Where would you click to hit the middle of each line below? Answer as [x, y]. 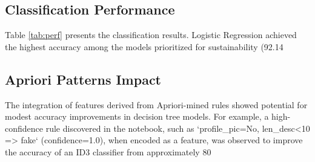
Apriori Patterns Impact [83, 79]
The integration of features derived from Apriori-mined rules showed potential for [156, 104]
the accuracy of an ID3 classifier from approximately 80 [108, 151]
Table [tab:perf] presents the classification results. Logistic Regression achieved [151, 35]
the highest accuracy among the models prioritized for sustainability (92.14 [144, 46]
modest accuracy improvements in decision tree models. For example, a [137, 116]
